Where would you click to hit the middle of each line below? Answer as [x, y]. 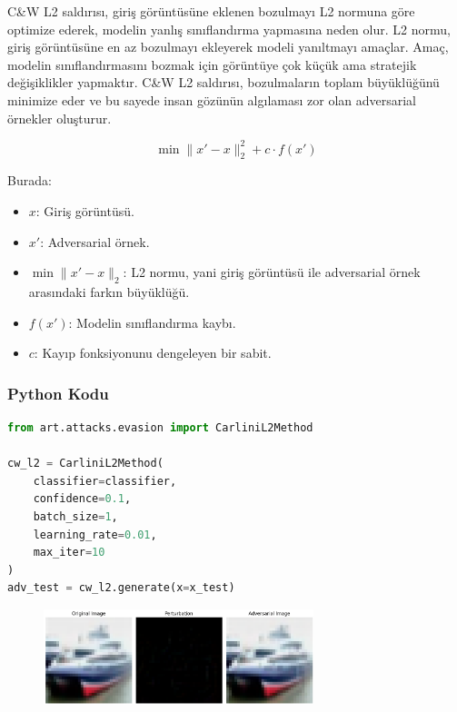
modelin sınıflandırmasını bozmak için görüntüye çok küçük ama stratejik [212, 64]
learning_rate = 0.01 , [95, 534]
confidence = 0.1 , [82, 499]
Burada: [30, 180]
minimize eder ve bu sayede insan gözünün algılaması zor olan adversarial [212, 99]
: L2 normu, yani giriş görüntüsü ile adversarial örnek [272, 272]
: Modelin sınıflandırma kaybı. [152, 322]
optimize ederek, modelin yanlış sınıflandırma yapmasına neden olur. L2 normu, [229, 29]
